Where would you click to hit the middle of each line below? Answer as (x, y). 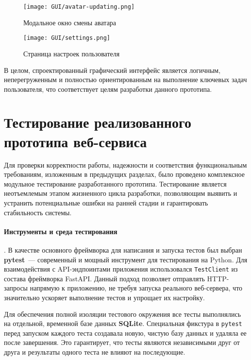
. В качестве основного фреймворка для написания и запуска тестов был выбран (123, 249)
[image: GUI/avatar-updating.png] (79, 7)
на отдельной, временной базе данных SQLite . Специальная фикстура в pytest (123, 323)
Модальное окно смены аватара (70, 22)
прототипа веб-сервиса (75, 141)
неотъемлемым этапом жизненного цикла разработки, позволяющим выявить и (121, 193)
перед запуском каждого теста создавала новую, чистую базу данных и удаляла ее (125, 333)
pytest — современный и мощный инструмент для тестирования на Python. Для (126, 259)
